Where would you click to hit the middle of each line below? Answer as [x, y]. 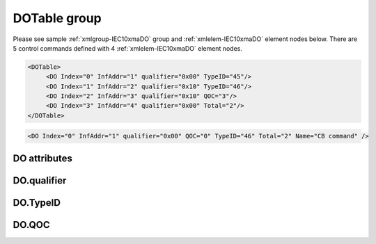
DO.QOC [31, 225]
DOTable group [57, 18]
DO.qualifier [40, 180]
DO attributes [43, 158]
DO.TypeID [37, 203]
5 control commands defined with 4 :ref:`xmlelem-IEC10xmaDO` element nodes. [128, 48]
